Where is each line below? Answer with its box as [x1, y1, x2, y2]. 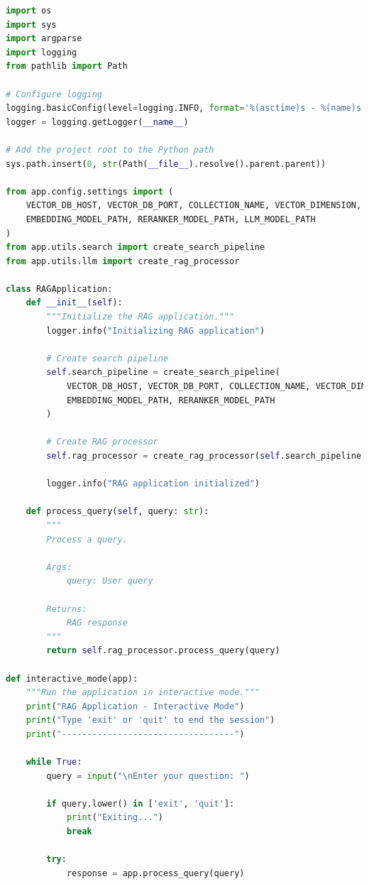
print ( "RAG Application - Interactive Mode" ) [26, 701, 245, 711]
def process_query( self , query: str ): [26, 506, 209, 517]
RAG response [66, 618, 128, 628]
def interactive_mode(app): [6, 673, 138, 684]
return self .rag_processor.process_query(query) [46, 645, 280, 656]
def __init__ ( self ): [26, 298, 123, 308]
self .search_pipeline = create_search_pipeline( [46, 367, 280, 378]
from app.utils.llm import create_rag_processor [6, 256, 240, 266]
